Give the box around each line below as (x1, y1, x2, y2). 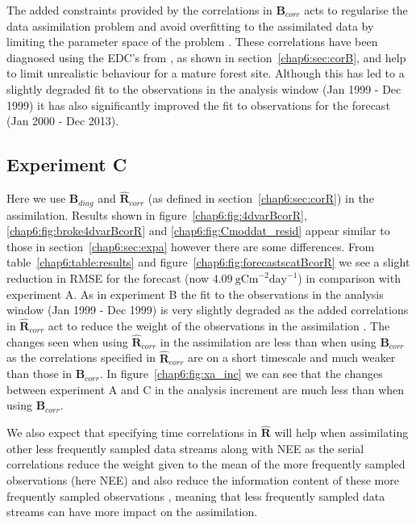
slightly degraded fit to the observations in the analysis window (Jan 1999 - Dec (6, 80, 401, 97)
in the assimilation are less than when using (160, 333, 376, 350)
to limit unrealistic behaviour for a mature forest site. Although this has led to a (6, 65, 405, 82)
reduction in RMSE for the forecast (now (6, 270, 210, 286)
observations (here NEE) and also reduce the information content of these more (6, 472, 399, 488)
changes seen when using (6, 333, 128, 350)
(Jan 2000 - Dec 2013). (6, 112, 119, 129)
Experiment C (6, 152, 127, 177)
